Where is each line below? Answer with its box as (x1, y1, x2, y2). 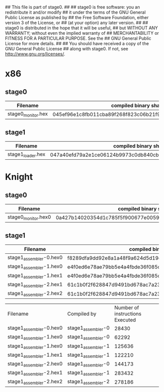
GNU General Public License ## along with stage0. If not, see (5, 46, 128, 51)
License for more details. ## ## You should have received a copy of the (5, 41, 149, 46)
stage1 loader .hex (7, 151, 45, 159)
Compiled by (67, 311, 97, 318)
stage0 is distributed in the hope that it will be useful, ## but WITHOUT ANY (5, 25, 158, 31)
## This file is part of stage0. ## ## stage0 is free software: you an (5, 4, 140, 10)
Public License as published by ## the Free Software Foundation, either (5, 15, 149, 20)
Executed (114, 317, 136, 323)
